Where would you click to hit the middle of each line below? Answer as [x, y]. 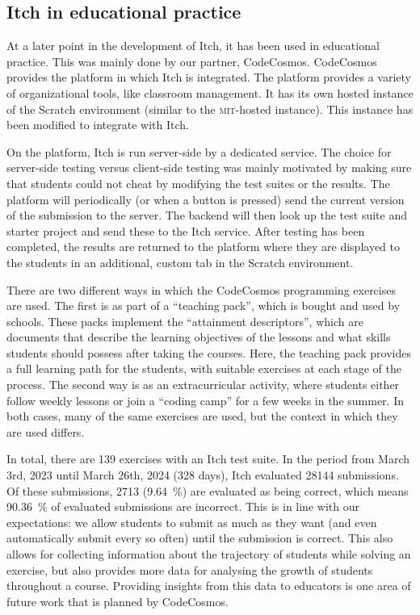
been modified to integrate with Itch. [98, 125]
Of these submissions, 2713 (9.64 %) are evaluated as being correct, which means [208, 490]
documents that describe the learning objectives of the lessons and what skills [199, 337]
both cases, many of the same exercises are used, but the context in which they [202, 416]
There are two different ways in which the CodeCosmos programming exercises [201, 289]
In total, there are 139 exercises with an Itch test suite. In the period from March [208, 459]
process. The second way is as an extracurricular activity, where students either [203, 385]
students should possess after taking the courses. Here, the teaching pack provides [209, 352]
